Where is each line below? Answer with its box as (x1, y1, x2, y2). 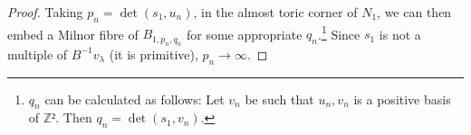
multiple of (7, 44, 68, 63)
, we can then (377, 3, 452, 21)
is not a (379, 24, 421, 43)
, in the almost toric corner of (193, 3, 358, 21)
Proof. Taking (7, 3, 83, 21)
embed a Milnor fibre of (7, 24, 139, 43)
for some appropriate (187, 24, 303, 43)
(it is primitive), (109, 44, 198, 63)
